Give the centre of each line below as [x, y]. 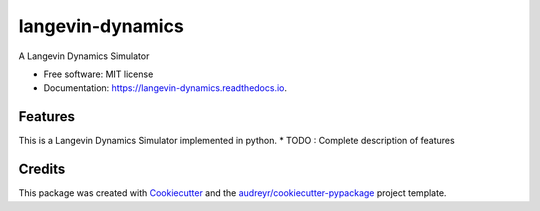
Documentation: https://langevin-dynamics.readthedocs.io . [165, 88]
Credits [42, 169]
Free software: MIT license [98, 74]
